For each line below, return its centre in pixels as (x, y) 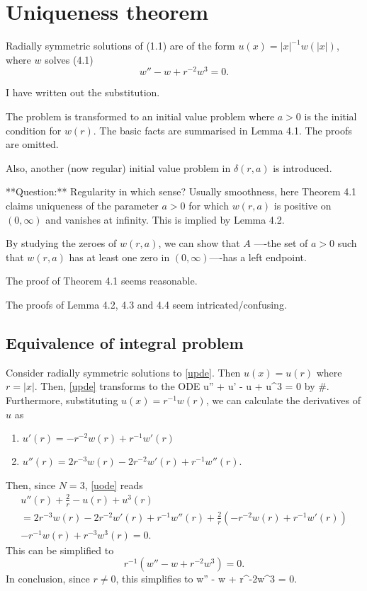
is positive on (303, 205)
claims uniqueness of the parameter (82, 205)
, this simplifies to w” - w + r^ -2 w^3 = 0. (207, 579)
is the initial (331, 116)
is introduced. (303, 167)
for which (209, 205)
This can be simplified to (60, 550)
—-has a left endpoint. (258, 257)
